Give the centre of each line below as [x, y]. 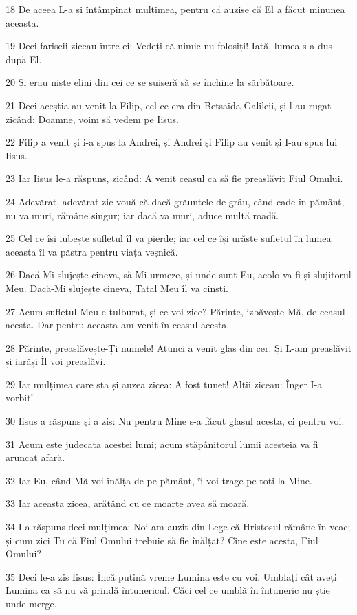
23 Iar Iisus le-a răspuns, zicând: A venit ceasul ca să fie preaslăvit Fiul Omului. [174, 178]
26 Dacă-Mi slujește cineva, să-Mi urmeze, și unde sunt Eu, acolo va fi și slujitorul [178, 275]
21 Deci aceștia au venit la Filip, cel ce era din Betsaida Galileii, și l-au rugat [169, 105]
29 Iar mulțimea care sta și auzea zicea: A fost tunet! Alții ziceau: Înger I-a [164, 384]
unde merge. [31, 603]
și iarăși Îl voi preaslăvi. [56, 361]
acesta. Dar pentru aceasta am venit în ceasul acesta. [118, 325]
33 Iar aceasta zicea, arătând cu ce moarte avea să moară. [128, 503]
